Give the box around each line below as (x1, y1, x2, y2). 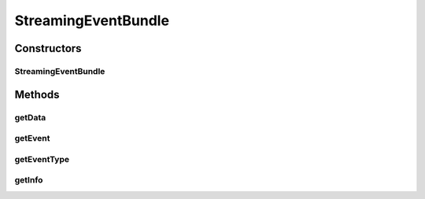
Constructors (14, 42, 82, 55)
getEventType (14, 153, 70, 164)
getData (14, 112, 46, 123)
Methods (14, 87, 60, 101)
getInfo (14, 175, 43, 186)
